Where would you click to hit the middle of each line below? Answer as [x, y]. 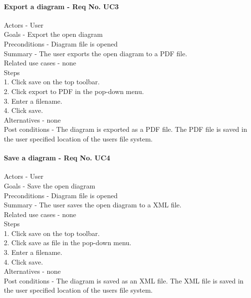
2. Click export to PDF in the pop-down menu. [74, 91]
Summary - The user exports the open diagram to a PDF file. [96, 53]
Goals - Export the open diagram [53, 34]
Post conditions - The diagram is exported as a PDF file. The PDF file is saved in [125, 129]
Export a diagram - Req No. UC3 [62, 6]
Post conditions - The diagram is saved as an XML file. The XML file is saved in [124, 280]
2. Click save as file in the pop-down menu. [68, 243]
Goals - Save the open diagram [50, 185]
